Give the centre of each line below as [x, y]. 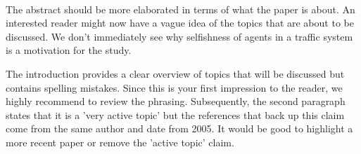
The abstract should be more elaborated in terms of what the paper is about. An [180, 9]
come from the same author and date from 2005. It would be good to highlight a [179, 128]
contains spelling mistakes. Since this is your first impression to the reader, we [174, 87]
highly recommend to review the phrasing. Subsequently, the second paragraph [176, 101]
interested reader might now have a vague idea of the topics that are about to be [180, 23]
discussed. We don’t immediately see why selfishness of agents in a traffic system [179, 36]
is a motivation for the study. [69, 50]
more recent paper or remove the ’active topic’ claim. [120, 142]
